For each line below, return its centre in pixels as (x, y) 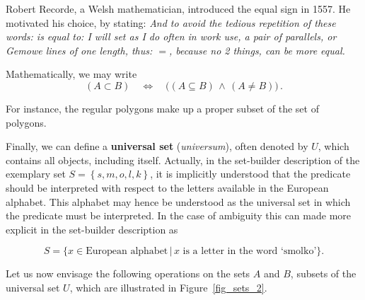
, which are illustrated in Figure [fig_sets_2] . (168, 287)
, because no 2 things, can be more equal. (257, 50)
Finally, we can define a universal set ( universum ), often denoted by (157, 146)
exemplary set (36, 174)
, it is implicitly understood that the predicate (250, 174)
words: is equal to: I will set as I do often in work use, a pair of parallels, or (171, 36)
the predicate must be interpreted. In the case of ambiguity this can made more (179, 215)
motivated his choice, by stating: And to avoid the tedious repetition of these (171, 22)
